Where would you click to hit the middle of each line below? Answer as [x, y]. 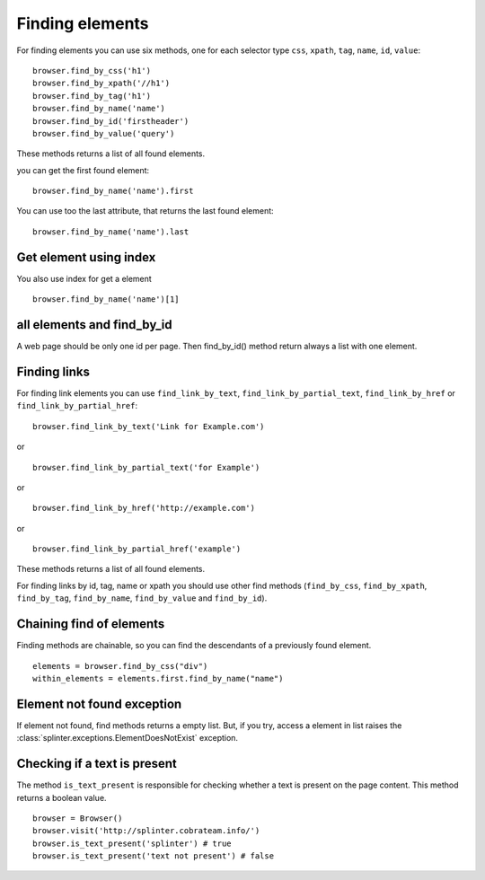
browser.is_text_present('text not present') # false [153, 856]
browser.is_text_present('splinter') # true [132, 843]
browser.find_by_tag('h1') [92, 96]
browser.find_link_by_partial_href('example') [137, 549]
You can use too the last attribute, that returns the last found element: [145, 211]
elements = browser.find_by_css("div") [120, 666]
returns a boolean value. [62, 797]
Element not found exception [99, 704]
